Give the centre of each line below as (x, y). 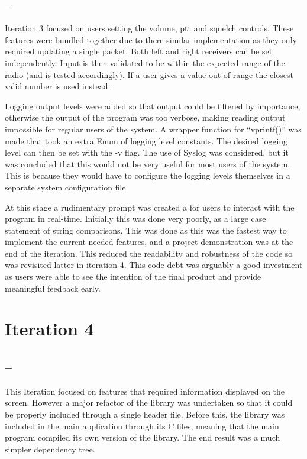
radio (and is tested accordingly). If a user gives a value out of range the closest (149, 74)
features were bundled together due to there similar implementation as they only (151, 39)
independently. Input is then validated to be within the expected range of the (145, 62)
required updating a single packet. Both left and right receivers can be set (139, 51)
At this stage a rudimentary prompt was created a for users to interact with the (150, 207)
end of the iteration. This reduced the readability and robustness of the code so (149, 253)
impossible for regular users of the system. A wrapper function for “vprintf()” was (153, 129)
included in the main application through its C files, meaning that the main (142, 426)
